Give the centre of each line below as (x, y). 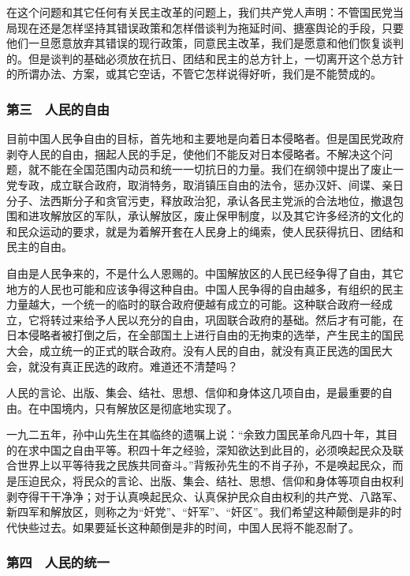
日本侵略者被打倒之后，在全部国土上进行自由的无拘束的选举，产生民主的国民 (205, 335)
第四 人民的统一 (58, 562)
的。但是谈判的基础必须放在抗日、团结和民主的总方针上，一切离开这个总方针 (205, 58)
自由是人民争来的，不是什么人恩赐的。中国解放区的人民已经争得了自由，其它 (205, 273)
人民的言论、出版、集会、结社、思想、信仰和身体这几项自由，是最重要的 (194, 393)
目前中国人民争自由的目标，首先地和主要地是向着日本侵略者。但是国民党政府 (205, 138)
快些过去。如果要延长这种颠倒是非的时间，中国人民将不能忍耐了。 (188, 527)
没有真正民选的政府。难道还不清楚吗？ (138, 366)
